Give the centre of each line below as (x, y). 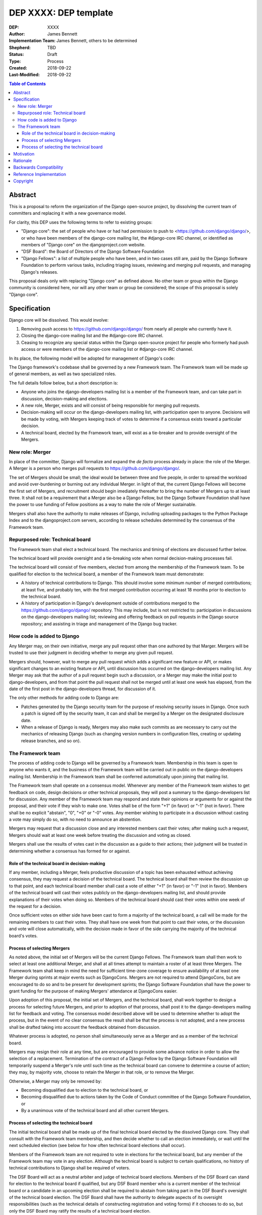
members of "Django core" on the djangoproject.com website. (83, 245)
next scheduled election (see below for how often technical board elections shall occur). (97, 1146)
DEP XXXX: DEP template (61, 13)
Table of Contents (27, 84)
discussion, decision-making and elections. (64, 399)
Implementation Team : (32, 41)
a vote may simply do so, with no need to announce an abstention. (75, 819)
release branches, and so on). (51, 741)
